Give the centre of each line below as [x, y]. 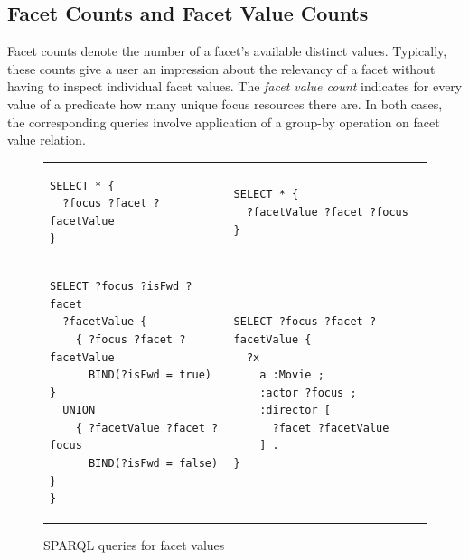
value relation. [47, 140]
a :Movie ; [292, 375]
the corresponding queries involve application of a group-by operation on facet [224, 121]
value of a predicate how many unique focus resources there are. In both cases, [225, 103]
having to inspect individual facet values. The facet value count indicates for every [235, 86]
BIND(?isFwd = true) [150, 375]
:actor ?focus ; [308, 392]
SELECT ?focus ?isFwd [115, 287]
